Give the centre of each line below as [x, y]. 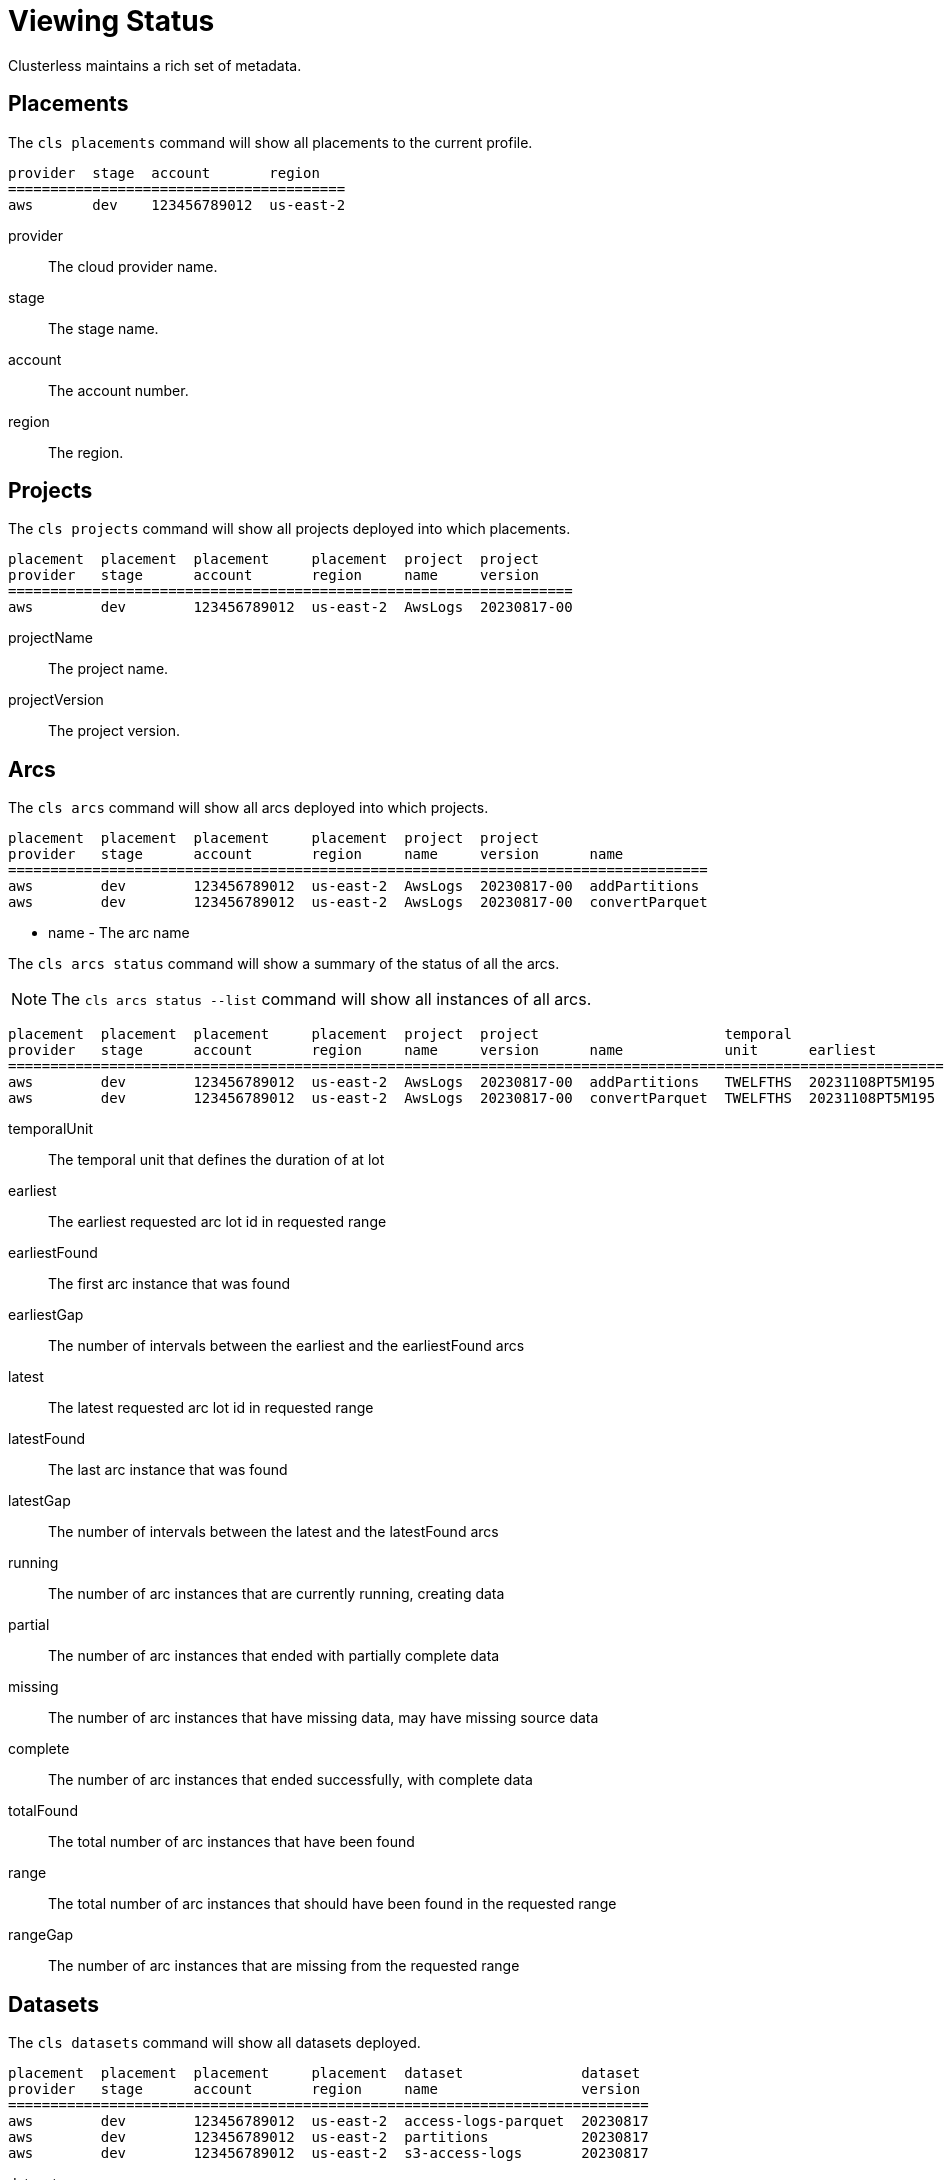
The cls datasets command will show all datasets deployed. [214, 2043]
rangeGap [41, 1935]
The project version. [114, 731]
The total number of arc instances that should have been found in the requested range [332, 1904]
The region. [86, 452]
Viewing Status [111, 21]
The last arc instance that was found [168, 1470]
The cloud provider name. [133, 266]
